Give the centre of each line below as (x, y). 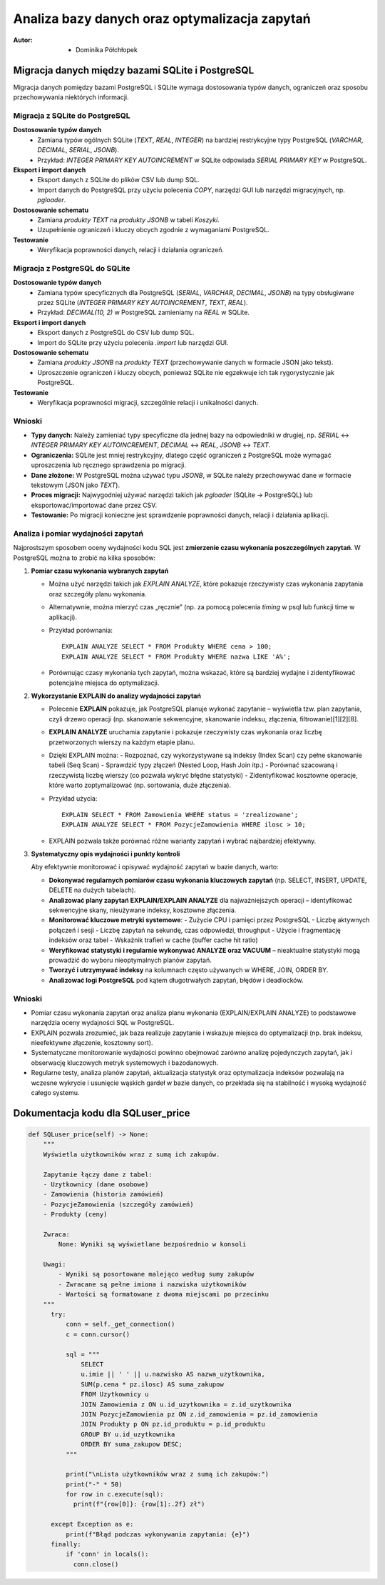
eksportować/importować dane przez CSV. (94, 505)
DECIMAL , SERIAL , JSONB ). (78, 150)
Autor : (23, 40)
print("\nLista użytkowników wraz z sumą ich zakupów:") (167, 1474)
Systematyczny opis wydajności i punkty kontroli (106, 854)
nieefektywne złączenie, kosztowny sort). (92, 1043)
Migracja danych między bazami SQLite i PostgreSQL (134, 70)
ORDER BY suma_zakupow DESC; (132, 1444)
